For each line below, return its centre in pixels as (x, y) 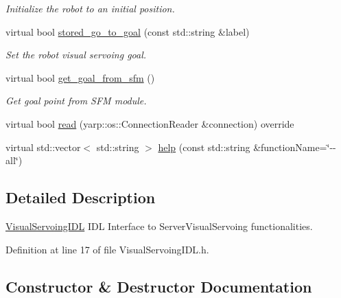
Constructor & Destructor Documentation (159, 286)
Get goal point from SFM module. (76, 101)
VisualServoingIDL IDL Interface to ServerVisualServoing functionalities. (159, 226)
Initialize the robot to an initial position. (90, 8)
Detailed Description (81, 197)
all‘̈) (14, 160)
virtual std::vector (43, 147)
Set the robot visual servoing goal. (76, 55)
